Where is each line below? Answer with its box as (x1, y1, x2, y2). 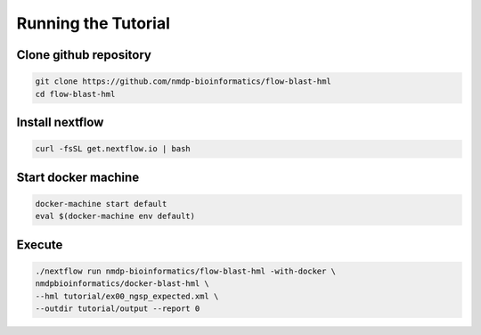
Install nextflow (16, 114, 104, 129)
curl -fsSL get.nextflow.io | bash (35, 143, 191, 154)
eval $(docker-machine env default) (35, 211, 196, 222)
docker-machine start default (35, 199, 167, 208)
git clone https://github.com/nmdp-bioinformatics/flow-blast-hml (35, 77, 331, 86)
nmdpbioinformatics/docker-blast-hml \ (35, 279, 209, 289)
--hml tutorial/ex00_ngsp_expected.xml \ (35, 290, 219, 301)
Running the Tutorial (16, 13, 171, 33)
